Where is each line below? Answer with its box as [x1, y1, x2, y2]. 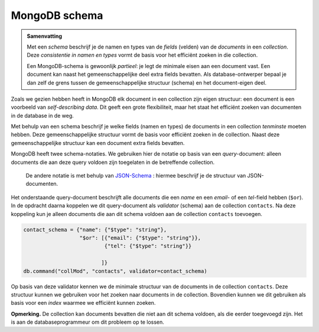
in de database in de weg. [11, 112, 74, 119]
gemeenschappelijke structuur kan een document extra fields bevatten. [11, 139, 185, 146]
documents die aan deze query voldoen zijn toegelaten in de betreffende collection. [11, 159, 215, 166]
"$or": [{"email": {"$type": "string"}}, [79, 234, 201, 241]
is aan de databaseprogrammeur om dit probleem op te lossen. [11, 318, 165, 325]
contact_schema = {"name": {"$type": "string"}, [23, 226, 167, 233]
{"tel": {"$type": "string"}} [104, 243, 192, 250]
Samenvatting [27, 33, 62, 40]
